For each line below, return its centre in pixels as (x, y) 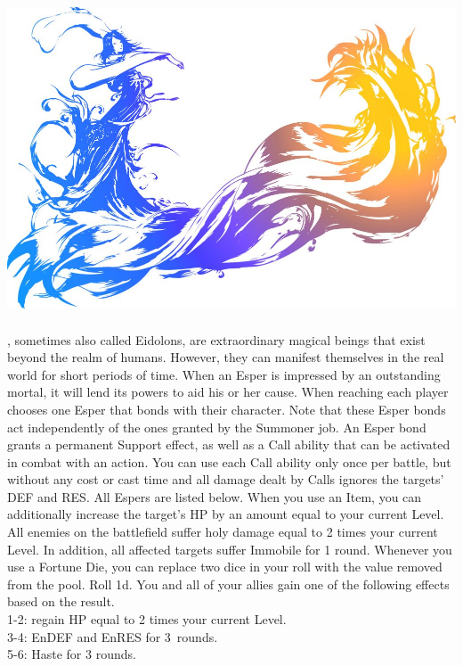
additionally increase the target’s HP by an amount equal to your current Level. (226, 514)
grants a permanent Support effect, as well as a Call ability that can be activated (229, 444)
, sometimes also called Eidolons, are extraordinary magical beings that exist (216, 339)
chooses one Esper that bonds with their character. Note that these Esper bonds (227, 409)
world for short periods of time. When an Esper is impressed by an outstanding (224, 374)
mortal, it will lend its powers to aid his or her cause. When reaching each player (228, 392)
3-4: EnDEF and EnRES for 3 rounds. (113, 636)
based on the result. (61, 601)
